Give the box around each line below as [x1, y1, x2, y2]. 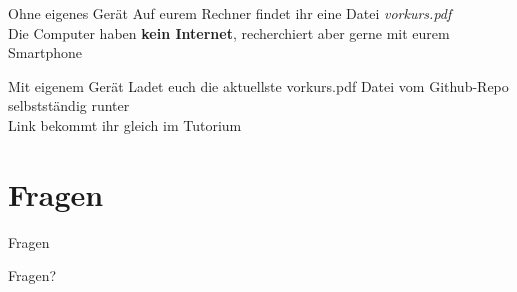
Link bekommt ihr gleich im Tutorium [8, 114, 242, 135]
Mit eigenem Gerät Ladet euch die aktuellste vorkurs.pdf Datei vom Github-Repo [8, 75, 509, 96]
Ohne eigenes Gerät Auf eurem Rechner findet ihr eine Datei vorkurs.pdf [8, 3, 452, 23]
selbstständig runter [8, 95, 130, 116]
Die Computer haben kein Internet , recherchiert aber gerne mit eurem [8, 22, 450, 43]
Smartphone [8, 42, 82, 63]
